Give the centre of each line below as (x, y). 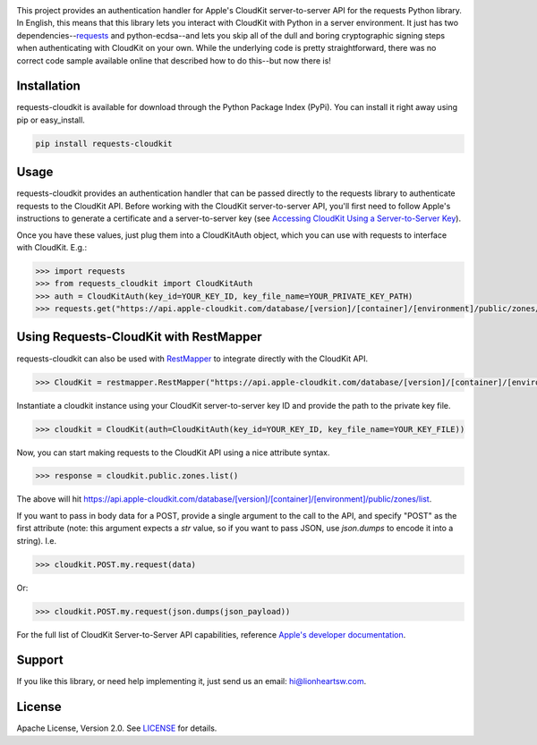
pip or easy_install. (51, 120)
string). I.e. (37, 540)
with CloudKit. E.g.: (52, 247)
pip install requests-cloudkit (104, 144)
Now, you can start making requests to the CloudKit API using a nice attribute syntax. (173, 453)
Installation (48, 86)
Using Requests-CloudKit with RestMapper (140, 337)
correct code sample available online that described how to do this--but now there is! (174, 60)
